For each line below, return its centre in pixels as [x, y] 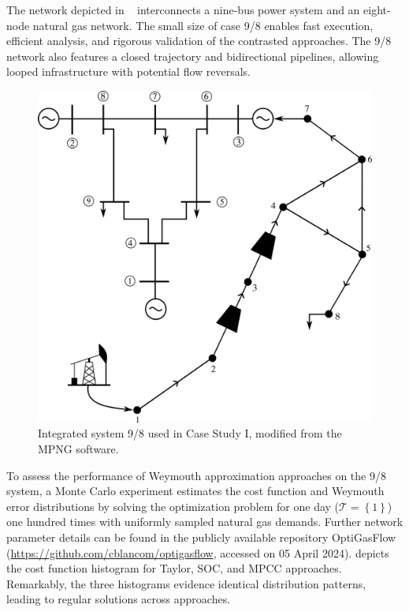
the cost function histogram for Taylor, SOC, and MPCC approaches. [174, 568]
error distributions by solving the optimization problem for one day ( [173, 506]
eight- [377, 9]
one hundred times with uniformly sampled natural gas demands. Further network [205, 522]
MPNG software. [78, 449]
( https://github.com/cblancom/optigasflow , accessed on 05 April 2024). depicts [198, 552]
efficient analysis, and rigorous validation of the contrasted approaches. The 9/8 [199, 41]
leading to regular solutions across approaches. [119, 599]
